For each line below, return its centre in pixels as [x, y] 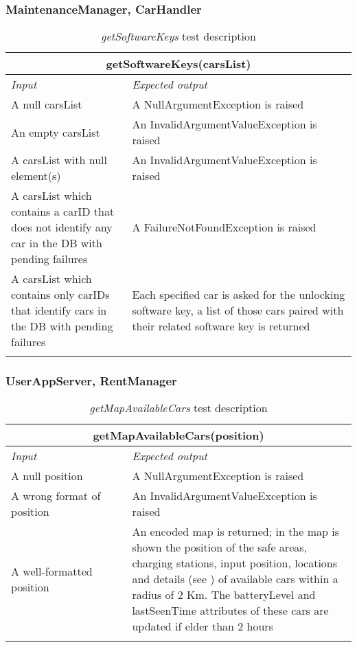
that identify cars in [59, 310]
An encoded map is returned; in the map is [235, 532]
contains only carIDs [60, 295]
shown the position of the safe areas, [219, 547]
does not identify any [62, 227]
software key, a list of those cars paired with [238, 310]
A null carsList [47, 104]
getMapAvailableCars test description [178, 408]
